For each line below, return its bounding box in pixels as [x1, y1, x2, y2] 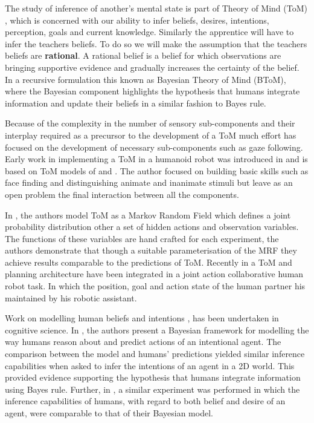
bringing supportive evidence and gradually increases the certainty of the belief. [5, 61, 300, 73]
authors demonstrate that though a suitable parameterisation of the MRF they [5, 244, 297, 257]
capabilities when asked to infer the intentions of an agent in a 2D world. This [5, 359, 295, 372]
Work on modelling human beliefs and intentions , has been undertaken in [5, 312, 279, 324]
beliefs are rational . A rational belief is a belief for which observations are [5, 49, 281, 62]
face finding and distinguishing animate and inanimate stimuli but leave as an [5, 176, 293, 189]
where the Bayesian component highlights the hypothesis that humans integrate [5, 85, 300, 97]
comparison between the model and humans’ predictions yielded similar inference [5, 347, 305, 360]
